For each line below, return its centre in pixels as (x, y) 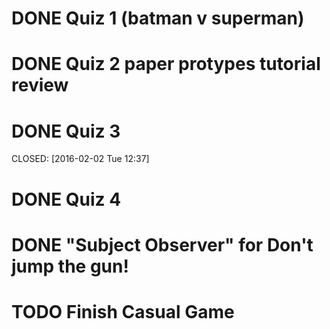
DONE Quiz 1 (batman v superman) (158, 18)
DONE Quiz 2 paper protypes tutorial (166, 64)
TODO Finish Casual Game (123, 311)
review (40, 85)
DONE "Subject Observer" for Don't (162, 244)
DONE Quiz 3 (66, 131)
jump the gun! (70, 266)
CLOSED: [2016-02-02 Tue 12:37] (80, 159)
